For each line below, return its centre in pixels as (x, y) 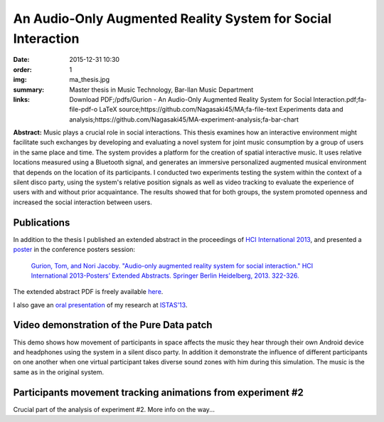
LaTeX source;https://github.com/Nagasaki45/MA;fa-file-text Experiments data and (222, 110)
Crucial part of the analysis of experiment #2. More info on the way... (114, 409)
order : (22, 69)
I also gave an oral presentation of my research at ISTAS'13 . (100, 305)
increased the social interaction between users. (82, 202)
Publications (42, 222)
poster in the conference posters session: (74, 250)
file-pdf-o (84, 110)
